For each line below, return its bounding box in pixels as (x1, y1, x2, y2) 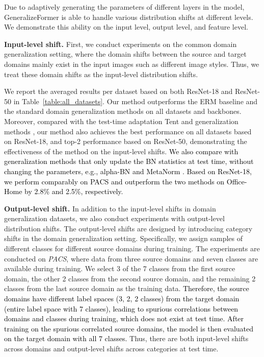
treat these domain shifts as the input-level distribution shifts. (4, 68, 198, 79)
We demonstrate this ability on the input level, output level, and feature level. (4, 21, 248, 32)
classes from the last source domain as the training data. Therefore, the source (4, 283, 249, 294)
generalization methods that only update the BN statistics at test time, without (4, 156, 254, 166)
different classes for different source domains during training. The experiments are (4, 243, 260, 254)
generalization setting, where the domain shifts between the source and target (4, 49, 247, 59)
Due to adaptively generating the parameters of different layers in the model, (4, 2, 245, 12)
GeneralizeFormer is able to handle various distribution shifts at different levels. (4, 11, 253, 22)
